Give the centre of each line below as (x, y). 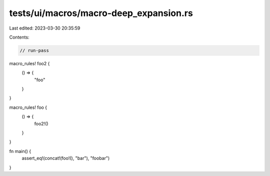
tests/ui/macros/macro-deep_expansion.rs (101, 13)
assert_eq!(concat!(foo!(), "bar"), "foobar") (66, 158)
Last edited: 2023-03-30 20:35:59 (45, 28)
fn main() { (20, 151)
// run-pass (34, 50)
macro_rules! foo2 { (29, 63)
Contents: (19, 37)
